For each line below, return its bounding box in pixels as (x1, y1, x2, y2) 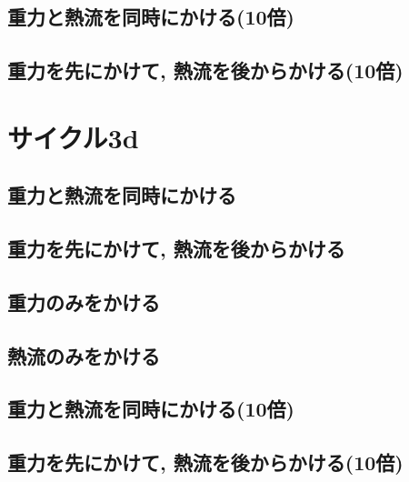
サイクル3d (7, 118, 139, 156)
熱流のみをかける (7, 341, 160, 369)
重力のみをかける (7, 287, 160, 316)
